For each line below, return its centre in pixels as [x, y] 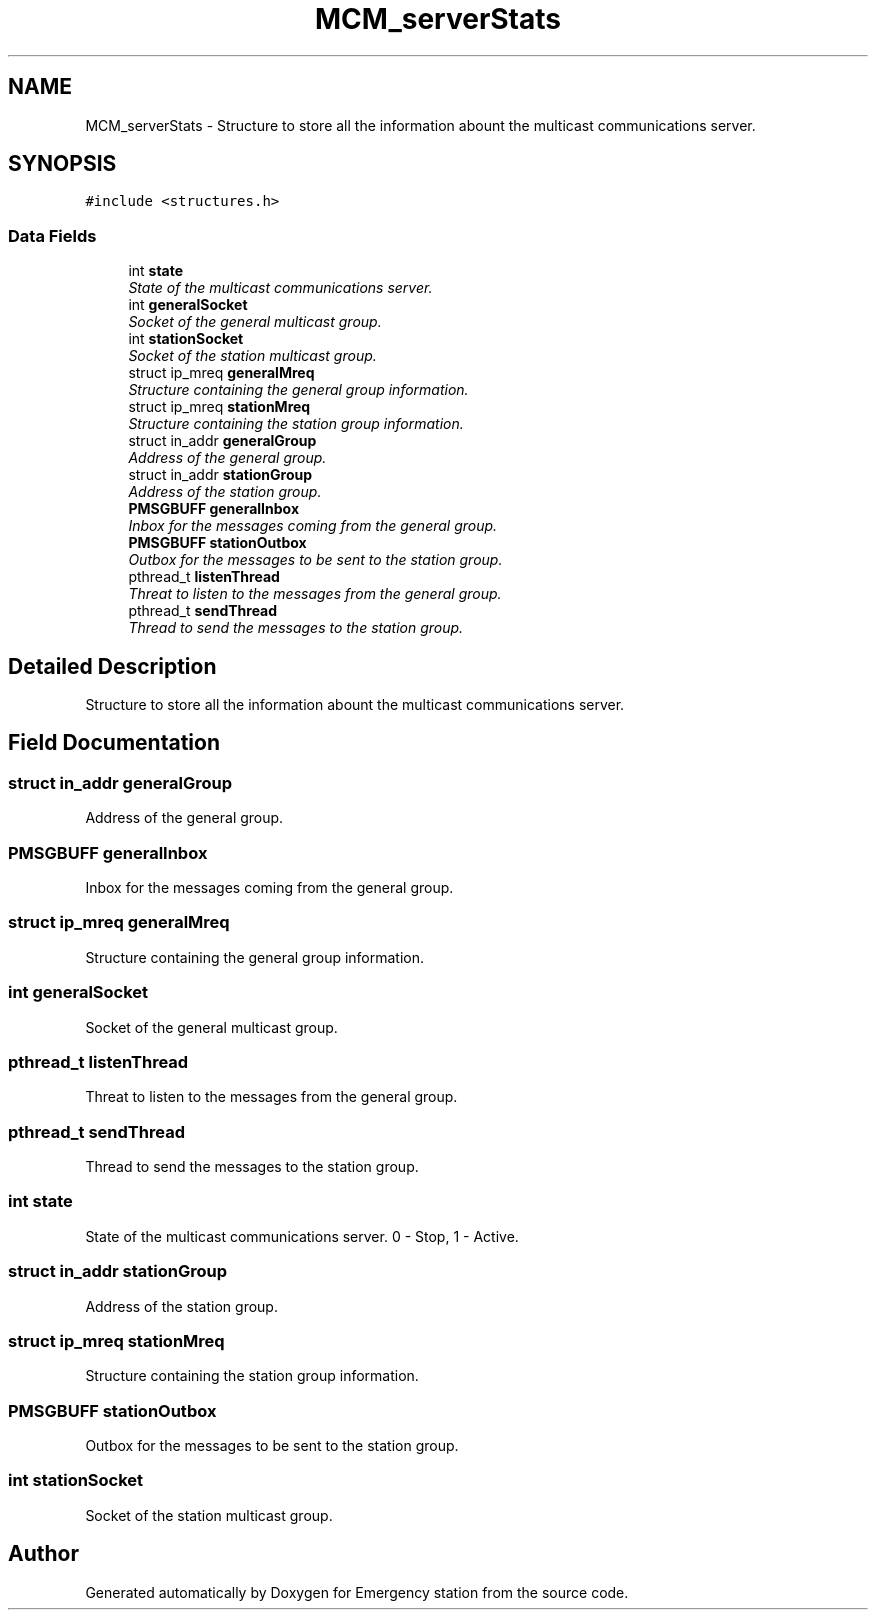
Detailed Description [112, 666]
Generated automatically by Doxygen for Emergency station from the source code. [357, 1592]
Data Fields [52, 235]
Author [43, 1554]
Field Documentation [114, 743]
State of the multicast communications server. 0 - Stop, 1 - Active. [302, 1236]
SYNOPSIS [62, 164]
